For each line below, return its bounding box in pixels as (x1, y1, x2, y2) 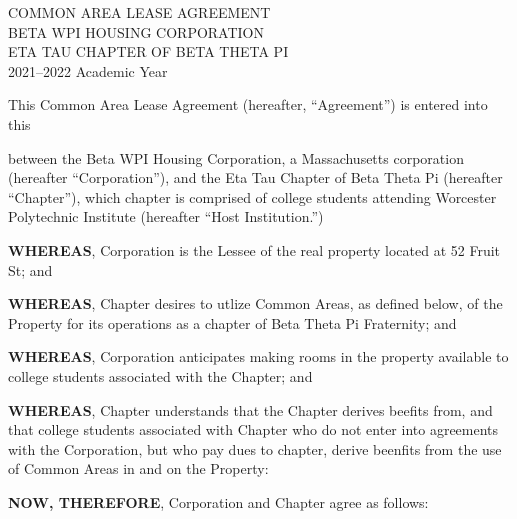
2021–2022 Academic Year (8, 60, 168, 81)
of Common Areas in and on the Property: (8, 458, 269, 479)
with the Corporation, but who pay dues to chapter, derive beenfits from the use (8, 438, 502, 459)
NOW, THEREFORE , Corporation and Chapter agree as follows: (8, 491, 429, 512)
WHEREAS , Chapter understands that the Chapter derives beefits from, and (8, 399, 493, 420)
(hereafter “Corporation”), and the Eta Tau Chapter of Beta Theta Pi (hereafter (8, 167, 503, 188)
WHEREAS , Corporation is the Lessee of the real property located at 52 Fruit (8, 239, 501, 260)
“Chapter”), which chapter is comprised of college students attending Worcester (8, 186, 497, 207)
